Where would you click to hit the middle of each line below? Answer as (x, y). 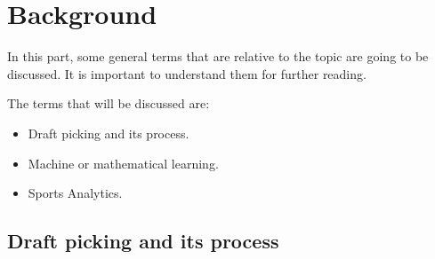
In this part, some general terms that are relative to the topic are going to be (218, 56)
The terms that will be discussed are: (109, 103)
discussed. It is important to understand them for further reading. (187, 73)
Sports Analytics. (75, 193)
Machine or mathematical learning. (123, 163)
